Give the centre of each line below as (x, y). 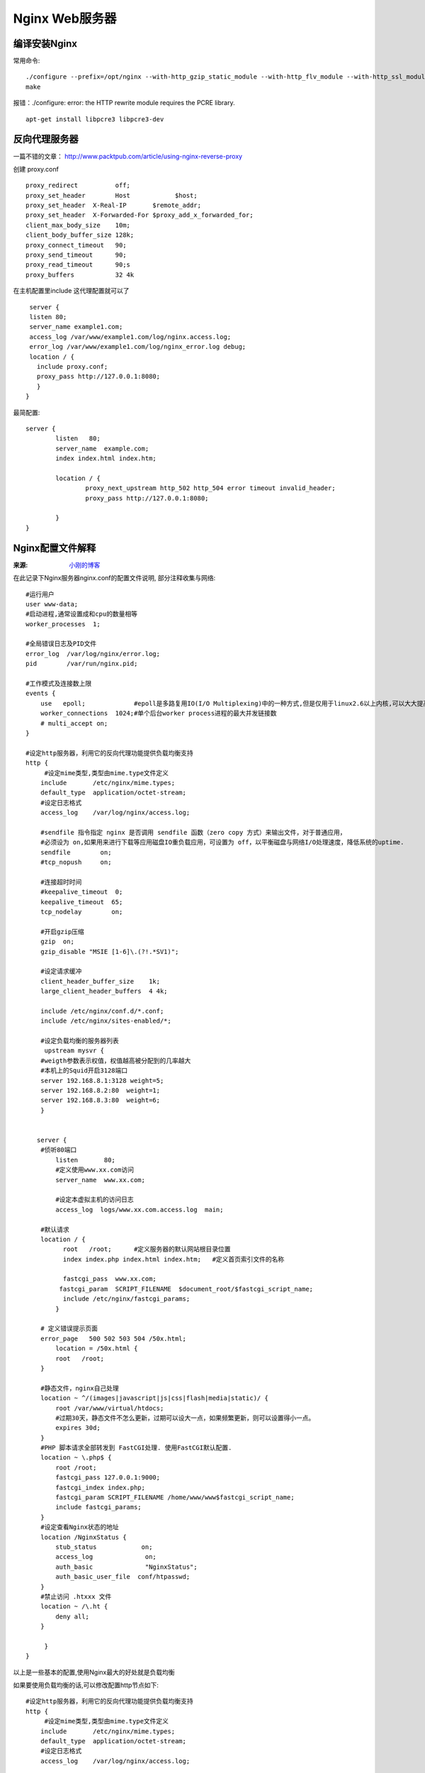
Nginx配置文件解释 (55, 548)
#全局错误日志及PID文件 (61, 644)
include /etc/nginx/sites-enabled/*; (106, 1021)
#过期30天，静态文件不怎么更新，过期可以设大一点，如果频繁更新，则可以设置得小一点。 (185, 1418)
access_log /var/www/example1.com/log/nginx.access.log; (130, 337)
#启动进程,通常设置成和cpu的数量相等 (82, 614)
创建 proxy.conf (36, 169)
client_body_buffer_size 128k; (80, 235)
